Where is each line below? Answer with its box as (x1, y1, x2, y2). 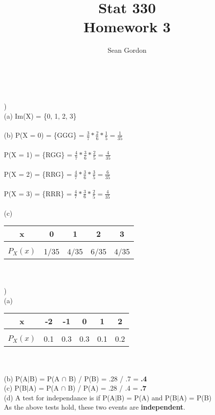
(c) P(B (4, 383, 27, 393)
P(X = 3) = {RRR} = (4, 188, 72, 198)
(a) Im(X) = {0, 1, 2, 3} (4, 110, 77, 121)
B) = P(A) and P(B (117, 392, 177, 402)
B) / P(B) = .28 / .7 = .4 (68, 373, 147, 383)
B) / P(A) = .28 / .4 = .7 (67, 383, 147, 393)
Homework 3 (83, 17, 171, 37)
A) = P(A (28, 383, 59, 393)
